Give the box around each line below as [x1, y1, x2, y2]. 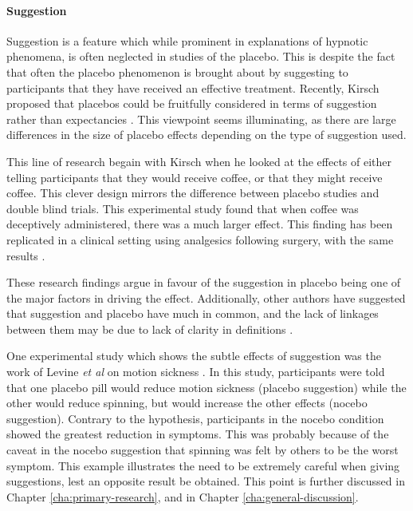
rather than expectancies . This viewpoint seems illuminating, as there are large [6, 110, 396, 127]
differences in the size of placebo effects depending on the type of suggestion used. [6, 126, 407, 143]
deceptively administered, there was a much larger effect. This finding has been [6, 216, 393, 232]
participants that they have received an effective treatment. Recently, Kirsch [6, 79, 380, 96]
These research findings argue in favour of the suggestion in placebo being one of [6, 274, 401, 291]
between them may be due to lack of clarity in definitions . [6, 320, 293, 337]
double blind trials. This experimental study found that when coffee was [6, 200, 359, 216]
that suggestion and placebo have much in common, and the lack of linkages [6, 305, 379, 322]
